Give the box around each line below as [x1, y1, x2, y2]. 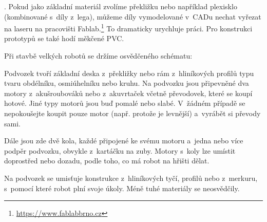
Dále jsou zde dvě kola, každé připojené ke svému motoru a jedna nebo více [4, 135, 243, 146]
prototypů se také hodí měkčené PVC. [4, 33, 124, 44]
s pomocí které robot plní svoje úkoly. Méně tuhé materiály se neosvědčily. [4, 182, 240, 193]
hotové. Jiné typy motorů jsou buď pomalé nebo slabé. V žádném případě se [4, 98, 245, 108]
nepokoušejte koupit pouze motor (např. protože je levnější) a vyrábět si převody [4, 108, 261, 118]
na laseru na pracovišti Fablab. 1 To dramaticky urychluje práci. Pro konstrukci [4, 22, 253, 33]
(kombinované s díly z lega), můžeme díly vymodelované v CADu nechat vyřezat [4, 11, 261, 22]
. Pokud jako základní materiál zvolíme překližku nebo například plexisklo [4, 1, 237, 11]
